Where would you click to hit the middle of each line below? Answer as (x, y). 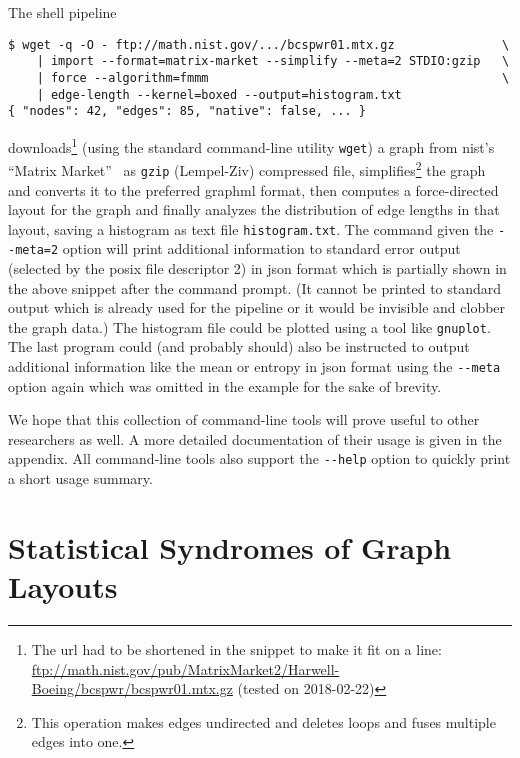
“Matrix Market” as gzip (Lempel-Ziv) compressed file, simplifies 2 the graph (247, 168)
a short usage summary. (80, 478)
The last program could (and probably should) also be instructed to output (239, 346)
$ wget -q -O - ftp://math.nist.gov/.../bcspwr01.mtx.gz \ (259, 44)
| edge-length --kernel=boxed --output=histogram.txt (219, 94)
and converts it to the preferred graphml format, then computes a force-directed (253, 189)
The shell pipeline (62, 12)
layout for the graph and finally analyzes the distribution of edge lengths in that (254, 209)
